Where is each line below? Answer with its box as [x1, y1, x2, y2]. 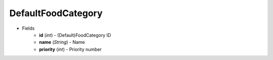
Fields [22, 25, 35, 31]
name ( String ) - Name [39, 39, 85, 45]
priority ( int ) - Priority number [39, 46, 102, 52]
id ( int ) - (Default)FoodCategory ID [39, 32, 111, 38]
